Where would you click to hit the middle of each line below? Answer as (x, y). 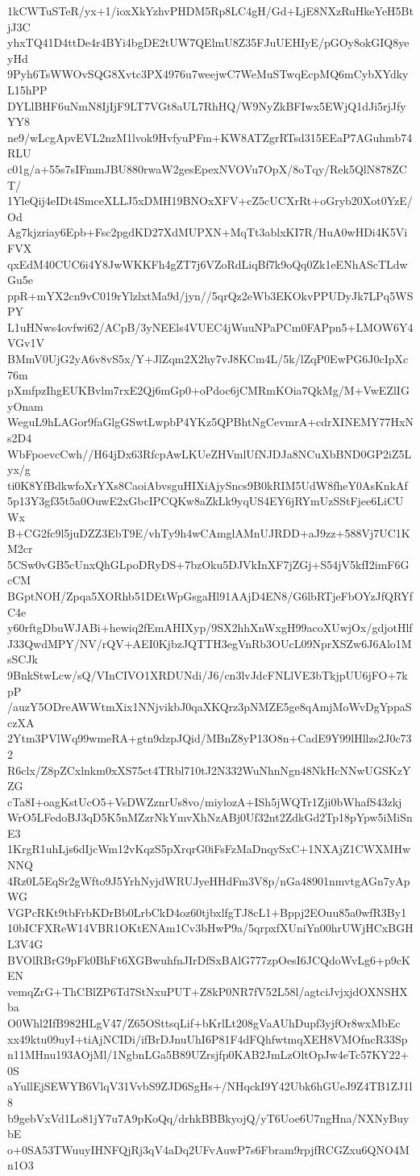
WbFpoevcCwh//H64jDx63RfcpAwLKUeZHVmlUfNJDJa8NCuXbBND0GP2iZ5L (210, 453)
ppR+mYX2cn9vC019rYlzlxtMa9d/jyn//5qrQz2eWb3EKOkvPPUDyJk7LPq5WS (210, 295)
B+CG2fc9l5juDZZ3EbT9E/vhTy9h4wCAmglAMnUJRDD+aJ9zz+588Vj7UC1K (209, 532)
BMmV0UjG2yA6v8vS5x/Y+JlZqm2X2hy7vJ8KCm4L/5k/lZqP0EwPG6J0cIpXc (208, 359)
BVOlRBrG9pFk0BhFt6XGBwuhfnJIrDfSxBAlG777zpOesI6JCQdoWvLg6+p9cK (209, 959)
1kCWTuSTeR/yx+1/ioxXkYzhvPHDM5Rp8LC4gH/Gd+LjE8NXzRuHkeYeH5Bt (210, 10)
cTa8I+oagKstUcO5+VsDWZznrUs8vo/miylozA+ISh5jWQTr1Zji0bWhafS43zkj (205, 801)
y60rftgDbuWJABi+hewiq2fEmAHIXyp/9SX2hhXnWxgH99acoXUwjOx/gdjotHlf (210, 628)
